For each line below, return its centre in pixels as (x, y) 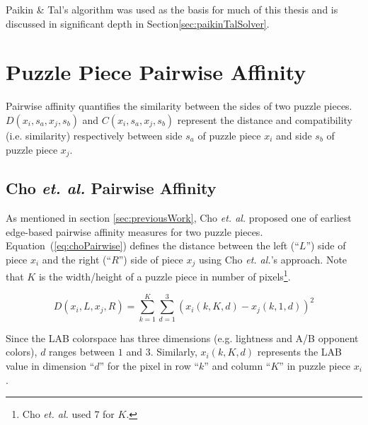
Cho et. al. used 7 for (68, 414)
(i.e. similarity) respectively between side (94, 135)
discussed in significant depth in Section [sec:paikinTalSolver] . (138, 23)
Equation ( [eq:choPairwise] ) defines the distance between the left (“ (153, 245)
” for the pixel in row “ (149, 365)
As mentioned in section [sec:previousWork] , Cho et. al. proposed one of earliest (179, 218)
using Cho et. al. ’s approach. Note (273, 259)
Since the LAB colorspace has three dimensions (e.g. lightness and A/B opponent (182, 338)
